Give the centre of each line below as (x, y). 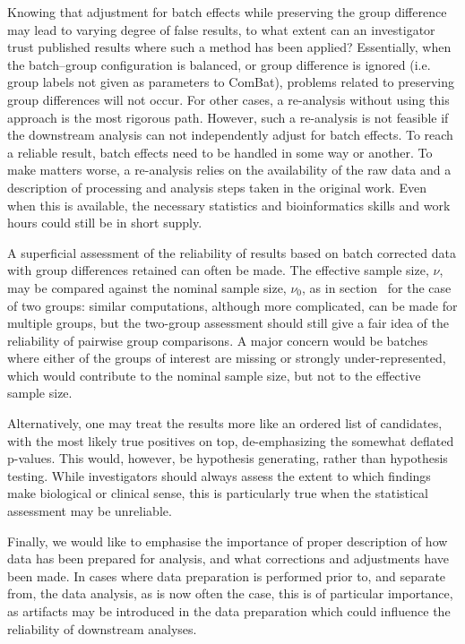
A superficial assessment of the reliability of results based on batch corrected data (232, 252)
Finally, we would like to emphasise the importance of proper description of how (228, 541)
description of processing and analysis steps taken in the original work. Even (217, 187)
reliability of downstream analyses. (102, 628)
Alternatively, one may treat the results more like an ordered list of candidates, (225, 423)
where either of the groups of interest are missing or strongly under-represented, (227, 358)
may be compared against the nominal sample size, (147, 287)
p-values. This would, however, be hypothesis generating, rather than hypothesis (228, 458)
